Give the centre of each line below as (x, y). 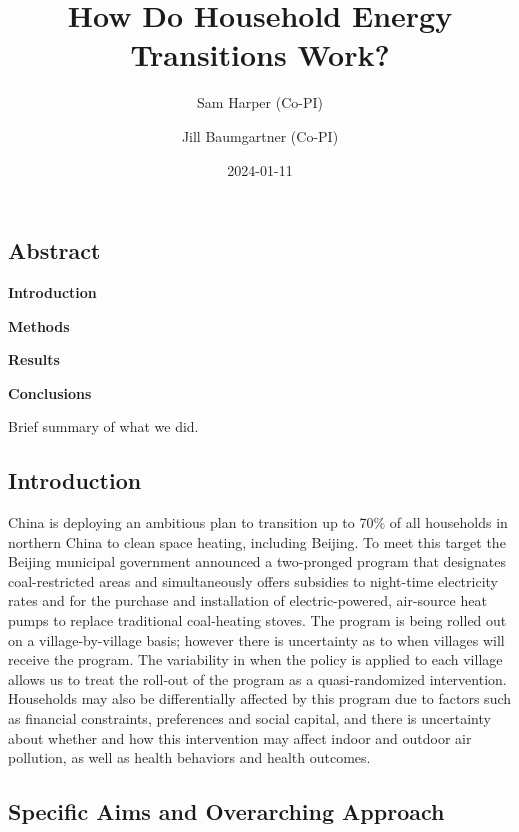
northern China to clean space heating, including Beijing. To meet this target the (257, 541)
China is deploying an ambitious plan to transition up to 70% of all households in (258, 522)
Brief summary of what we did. (103, 426)
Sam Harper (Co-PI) (260, 102)
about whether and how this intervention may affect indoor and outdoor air (240, 737)
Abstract (54, 250)
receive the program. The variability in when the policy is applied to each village (255, 659)
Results (34, 359)
